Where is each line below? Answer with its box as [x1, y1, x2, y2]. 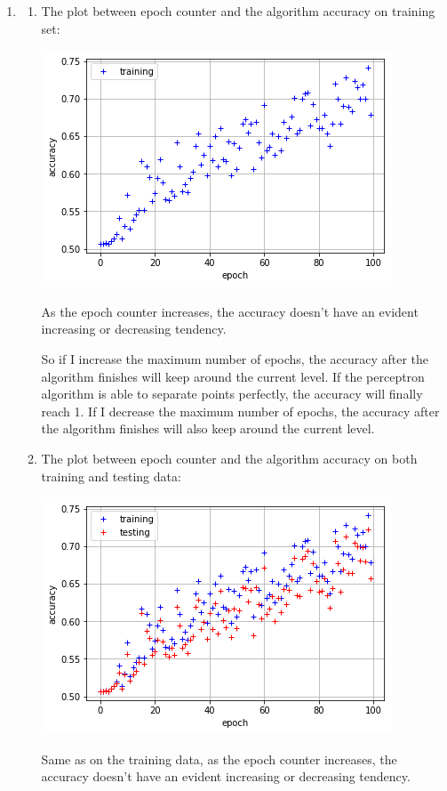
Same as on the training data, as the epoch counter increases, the [41, 749, 397, 768]
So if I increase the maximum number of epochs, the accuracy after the [41, 349, 429, 367]
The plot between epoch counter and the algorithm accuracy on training [41, 2, 435, 20]
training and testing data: [41, 466, 181, 485]
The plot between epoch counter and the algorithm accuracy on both [41, 448, 418, 467]
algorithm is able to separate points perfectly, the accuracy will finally [41, 384, 423, 403]
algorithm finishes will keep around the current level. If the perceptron [41, 367, 425, 385]
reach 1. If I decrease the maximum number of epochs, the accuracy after [41, 401, 440, 420]
